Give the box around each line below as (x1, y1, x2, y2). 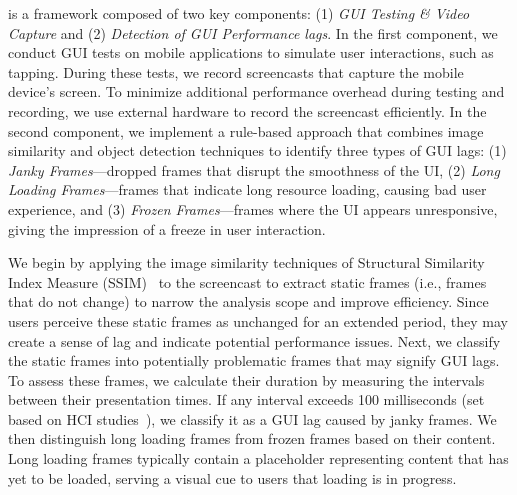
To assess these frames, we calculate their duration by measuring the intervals (8, 369, 485, 390)
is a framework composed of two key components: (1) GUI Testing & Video (8, 3, 470, 23)
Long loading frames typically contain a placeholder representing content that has (8, 448, 509, 469)
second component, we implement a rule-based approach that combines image (8, 120, 484, 141)
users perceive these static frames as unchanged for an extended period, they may (8, 310, 508, 331)
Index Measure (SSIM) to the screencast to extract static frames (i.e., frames (8, 271, 487, 292)
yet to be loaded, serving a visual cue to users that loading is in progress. (8, 467, 457, 488)
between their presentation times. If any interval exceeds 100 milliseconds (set (8, 389, 485, 410)
